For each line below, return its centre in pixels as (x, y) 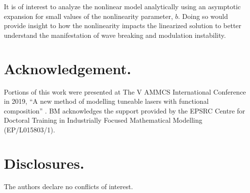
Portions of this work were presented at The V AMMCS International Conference (125, 91)
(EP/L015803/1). (30, 129)
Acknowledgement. (68, 68)
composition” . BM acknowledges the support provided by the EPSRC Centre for (125, 110)
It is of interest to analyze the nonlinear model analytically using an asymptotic (122, 6)
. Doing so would (203, 16)
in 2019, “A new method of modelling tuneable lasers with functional (106, 101)
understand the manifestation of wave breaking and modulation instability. (115, 35)
